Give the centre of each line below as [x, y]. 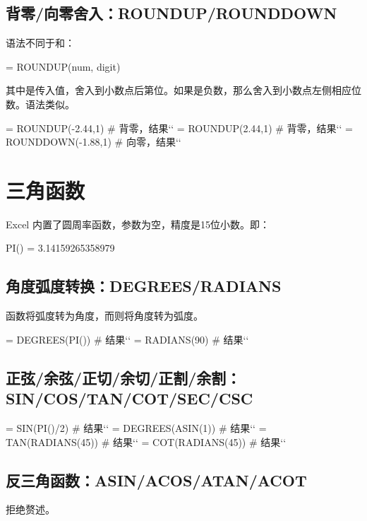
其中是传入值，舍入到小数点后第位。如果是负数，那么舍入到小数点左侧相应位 [183, 90]
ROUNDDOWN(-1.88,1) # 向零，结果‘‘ [94, 142]
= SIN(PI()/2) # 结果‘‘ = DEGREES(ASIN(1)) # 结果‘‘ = [136, 428]
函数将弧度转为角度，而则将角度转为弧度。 [104, 316]
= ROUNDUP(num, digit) [63, 66]
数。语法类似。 [40, 104]
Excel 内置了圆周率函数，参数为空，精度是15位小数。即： [138, 224]
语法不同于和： [40, 43]
